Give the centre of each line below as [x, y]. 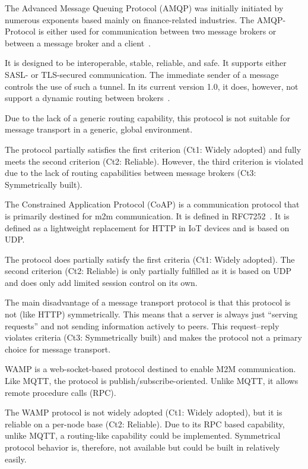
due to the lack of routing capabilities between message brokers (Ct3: [131, 173]
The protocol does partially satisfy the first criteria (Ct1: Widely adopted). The [150, 259]
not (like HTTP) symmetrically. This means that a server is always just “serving [151, 314]
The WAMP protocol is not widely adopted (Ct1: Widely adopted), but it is [144, 412]
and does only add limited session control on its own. [101, 282]
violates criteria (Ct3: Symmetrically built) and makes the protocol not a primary [153, 337]
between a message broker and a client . [78, 43]
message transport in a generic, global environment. [99, 129]
